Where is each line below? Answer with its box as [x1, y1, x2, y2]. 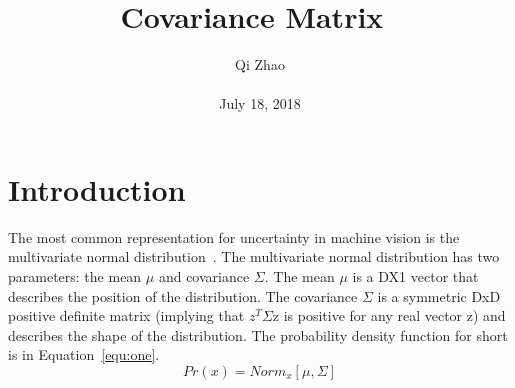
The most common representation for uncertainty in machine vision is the [8, 226, 460, 247]
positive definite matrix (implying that [8, 305, 245, 326]
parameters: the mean [8, 266, 142, 287]
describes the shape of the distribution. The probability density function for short [8, 324, 508, 345]
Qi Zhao [235, 54, 285, 75]
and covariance [158, 266, 250, 287]
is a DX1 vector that [352, 266, 479, 287]
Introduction [8, 168, 186, 209]
